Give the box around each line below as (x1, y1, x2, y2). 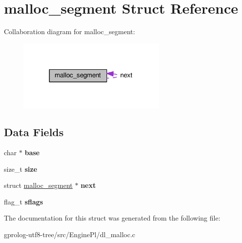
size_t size (4, 163, 37, 174)
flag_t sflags (4, 196, 43, 206)
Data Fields (4, 124, 64, 140)
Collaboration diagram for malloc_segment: (4, 26, 135, 37)
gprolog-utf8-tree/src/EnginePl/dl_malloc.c (4, 229, 135, 240)
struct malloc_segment (4, 180, 73, 190)
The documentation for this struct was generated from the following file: (4, 213, 220, 223)
